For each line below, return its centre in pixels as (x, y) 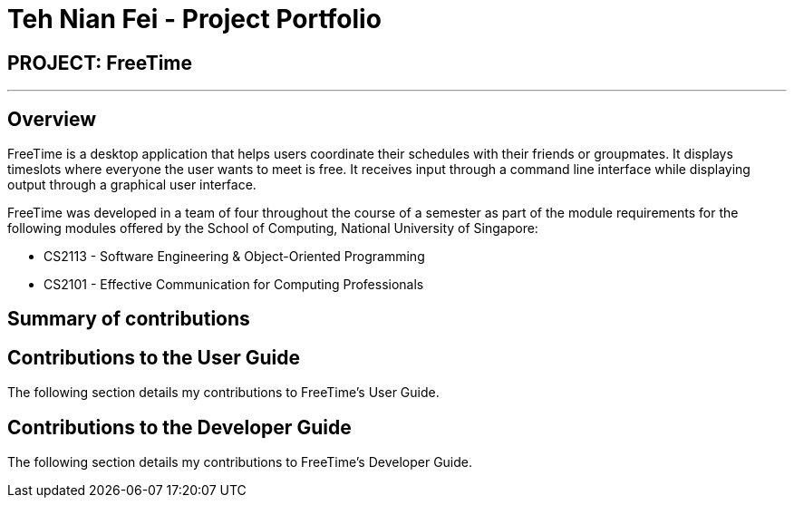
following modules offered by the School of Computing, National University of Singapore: (273, 228)
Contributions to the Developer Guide (179, 427)
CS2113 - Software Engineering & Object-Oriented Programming (234, 257)
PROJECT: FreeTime (100, 63)
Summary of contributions (129, 319)
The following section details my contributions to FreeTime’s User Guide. (223, 393)
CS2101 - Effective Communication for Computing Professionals (234, 285)
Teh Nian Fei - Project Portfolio (194, 19)
